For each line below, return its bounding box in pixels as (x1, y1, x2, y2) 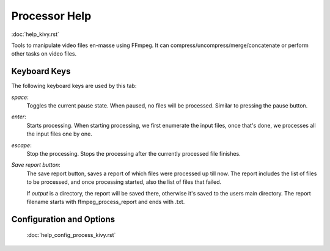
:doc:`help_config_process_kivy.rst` (26, 231, 116, 239)
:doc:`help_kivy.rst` (11, 31, 59, 38)
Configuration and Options (11, 214, 116, 224)
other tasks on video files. (11, 50, 77, 57)
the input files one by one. (26, 130, 93, 137)
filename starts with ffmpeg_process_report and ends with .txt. (26, 198, 185, 205)
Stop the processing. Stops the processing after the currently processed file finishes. (26, 150, 241, 157)
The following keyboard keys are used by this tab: (11, 82, 137, 90)
